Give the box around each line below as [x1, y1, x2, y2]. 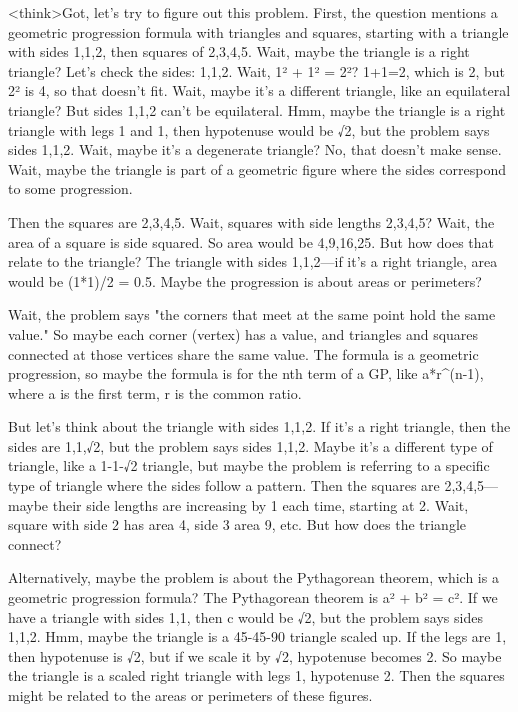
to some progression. [8, 178, 133, 199]
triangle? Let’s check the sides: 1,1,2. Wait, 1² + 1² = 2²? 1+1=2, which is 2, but [8, 60, 506, 81]
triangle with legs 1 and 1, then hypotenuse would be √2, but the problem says [8, 119, 490, 140]
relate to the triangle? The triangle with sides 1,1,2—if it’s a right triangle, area [8, 251, 498, 272]
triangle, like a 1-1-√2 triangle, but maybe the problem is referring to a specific [8, 455, 490, 476]
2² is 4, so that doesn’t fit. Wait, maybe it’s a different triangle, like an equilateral [8, 80, 511, 101]
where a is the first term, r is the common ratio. [8, 382, 302, 403]
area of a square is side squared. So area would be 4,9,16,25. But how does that [8, 231, 495, 252]
